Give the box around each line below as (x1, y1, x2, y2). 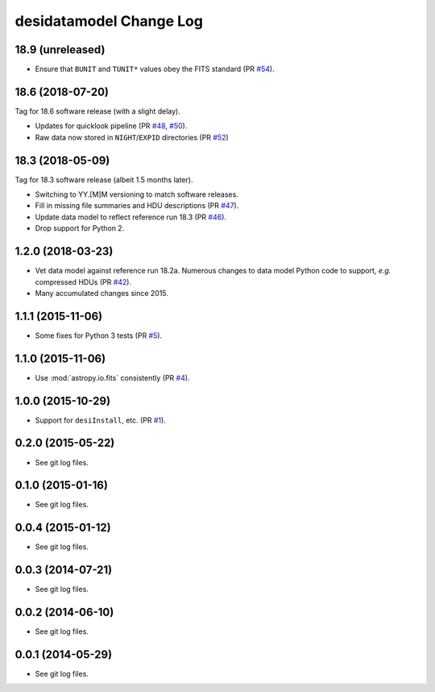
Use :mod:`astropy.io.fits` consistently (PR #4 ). (35, 373, 190, 382)
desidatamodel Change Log (14, 12, 203, 30)
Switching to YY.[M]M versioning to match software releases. (35, 190, 239, 199)
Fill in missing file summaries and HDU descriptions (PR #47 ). (35, 201, 239, 211)
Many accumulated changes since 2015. (35, 288, 169, 298)
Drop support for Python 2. (35, 223, 125, 233)
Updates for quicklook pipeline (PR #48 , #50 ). (35, 121, 188, 131)
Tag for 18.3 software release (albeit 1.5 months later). (14, 174, 193, 185)
